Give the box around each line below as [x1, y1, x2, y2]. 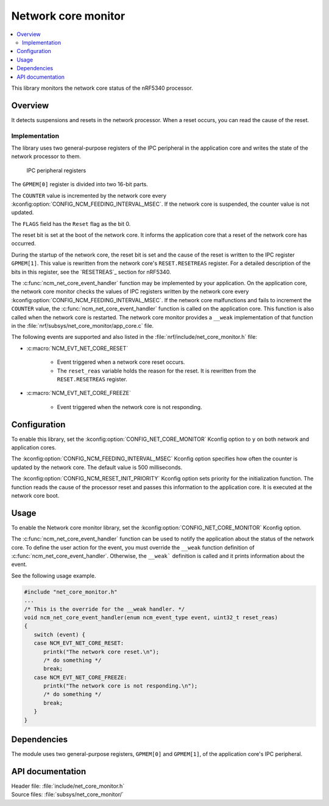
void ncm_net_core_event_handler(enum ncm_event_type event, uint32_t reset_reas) [24, 614, 278, 621]
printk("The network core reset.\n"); [43, 648, 160, 655]
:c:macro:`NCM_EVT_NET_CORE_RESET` [26, 344, 129, 352]
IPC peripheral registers [26, 167, 87, 174]
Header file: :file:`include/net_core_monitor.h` [11, 782, 125, 790]
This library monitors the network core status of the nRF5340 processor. [11, 84, 193, 92]
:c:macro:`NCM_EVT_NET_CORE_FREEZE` [26, 390, 131, 397]
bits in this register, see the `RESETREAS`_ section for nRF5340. [11, 268, 171, 275]
